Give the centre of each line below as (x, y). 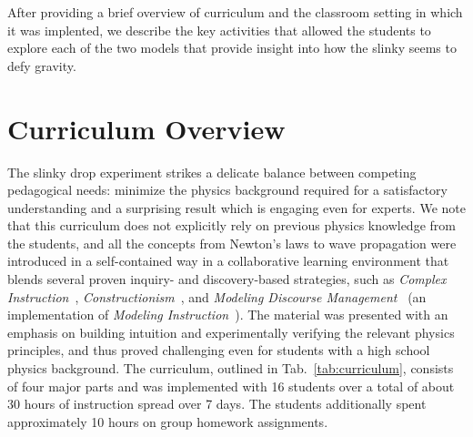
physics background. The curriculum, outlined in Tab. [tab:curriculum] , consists (231, 368)
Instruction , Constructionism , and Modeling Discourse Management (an (217, 296)
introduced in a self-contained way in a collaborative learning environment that (228, 261)
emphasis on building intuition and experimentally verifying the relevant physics (231, 332)
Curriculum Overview (146, 128)
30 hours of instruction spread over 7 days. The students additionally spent (217, 404)
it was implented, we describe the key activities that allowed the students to (219, 30)
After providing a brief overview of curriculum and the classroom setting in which (235, 12)
